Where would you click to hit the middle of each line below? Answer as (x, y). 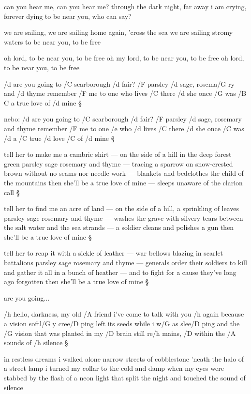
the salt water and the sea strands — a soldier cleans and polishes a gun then (119, 227)
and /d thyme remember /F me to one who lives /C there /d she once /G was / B (125, 93)
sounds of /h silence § (36, 342)
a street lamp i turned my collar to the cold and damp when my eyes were (114, 368)
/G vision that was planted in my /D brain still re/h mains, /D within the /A (120, 333)
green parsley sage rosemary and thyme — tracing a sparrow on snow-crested (118, 163)
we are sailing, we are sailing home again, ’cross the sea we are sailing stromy (118, 32)
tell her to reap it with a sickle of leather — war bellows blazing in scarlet (114, 253)
